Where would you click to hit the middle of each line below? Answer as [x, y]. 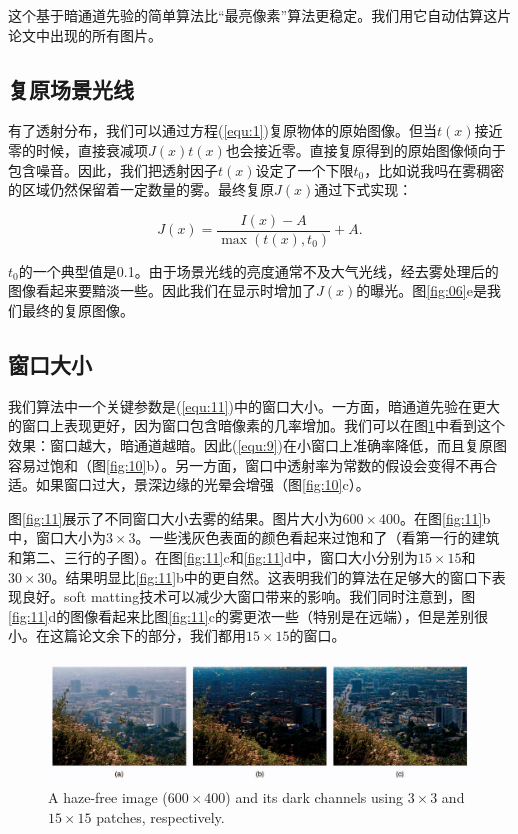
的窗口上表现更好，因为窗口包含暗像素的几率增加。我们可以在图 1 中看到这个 [256, 425]
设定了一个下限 [304, 169]
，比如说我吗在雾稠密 [434, 169]
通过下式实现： [363, 189]
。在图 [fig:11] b [445, 517]
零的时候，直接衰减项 [78, 149]
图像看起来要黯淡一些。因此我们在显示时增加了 [162, 290]
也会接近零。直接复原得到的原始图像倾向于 [365, 149]
